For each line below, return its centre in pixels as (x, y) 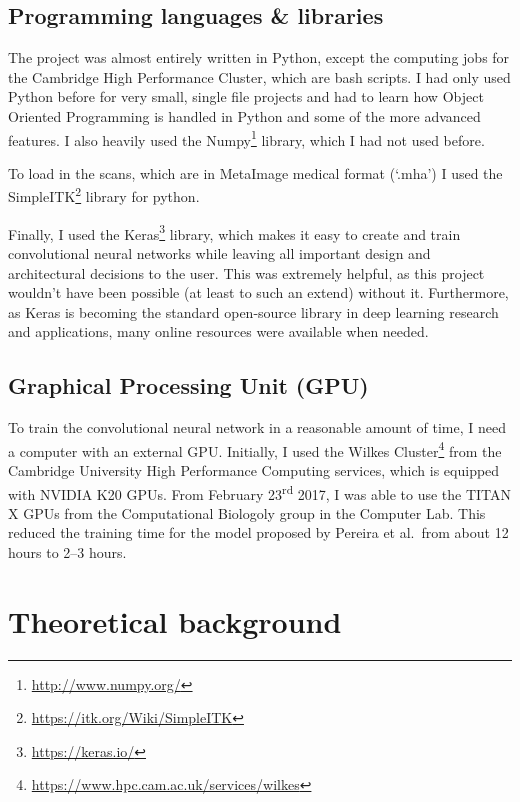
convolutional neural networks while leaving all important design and (219, 252)
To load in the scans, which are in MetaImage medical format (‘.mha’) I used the (255, 172)
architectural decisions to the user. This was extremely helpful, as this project (246, 272)
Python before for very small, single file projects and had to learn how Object (246, 96)
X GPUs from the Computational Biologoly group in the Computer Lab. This (247, 512)
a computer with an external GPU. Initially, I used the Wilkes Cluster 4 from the (255, 449)
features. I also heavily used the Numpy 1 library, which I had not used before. (246, 138)
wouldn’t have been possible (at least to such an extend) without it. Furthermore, (258, 292)
